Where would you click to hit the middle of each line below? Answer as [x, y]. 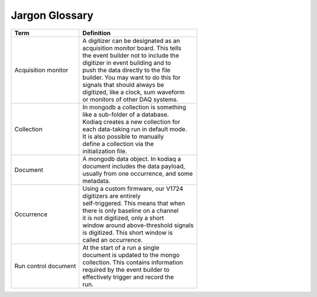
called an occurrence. [113, 239]
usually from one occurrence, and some [138, 173]
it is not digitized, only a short [123, 218]
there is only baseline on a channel [131, 210]
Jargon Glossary [52, 15]
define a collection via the [118, 144]
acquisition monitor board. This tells [132, 48]
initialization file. [105, 151]
